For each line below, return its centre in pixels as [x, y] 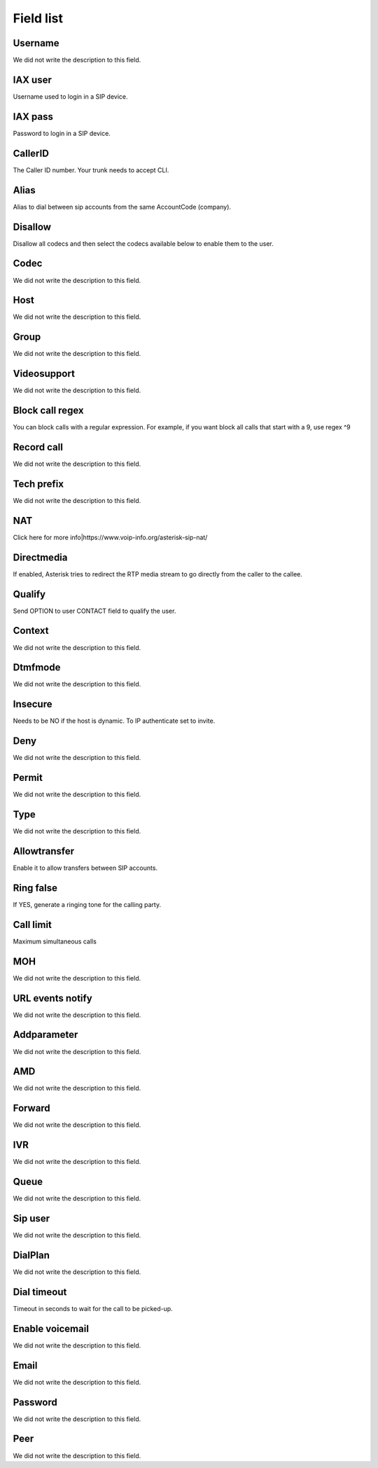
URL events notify [52, 998]
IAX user [32, 79]
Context [31, 631]
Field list [38, 18]
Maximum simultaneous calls [55, 941]
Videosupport [44, 374]
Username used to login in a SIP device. [70, 96]
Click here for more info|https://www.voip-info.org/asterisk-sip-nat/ [110, 537]
